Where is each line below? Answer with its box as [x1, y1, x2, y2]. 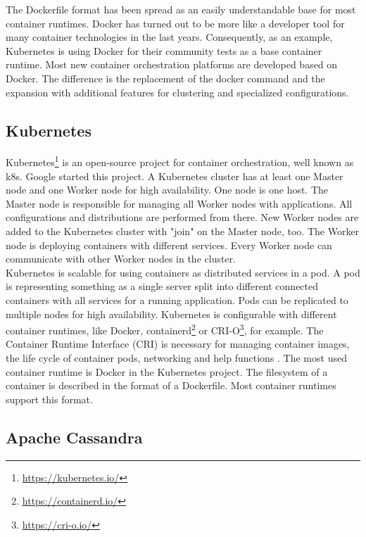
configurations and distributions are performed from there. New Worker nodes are [6, 210, 359, 225]
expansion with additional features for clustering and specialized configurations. [6, 84, 349, 99]
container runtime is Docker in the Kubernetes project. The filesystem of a [6, 364, 328, 379]
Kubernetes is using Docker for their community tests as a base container [6, 43, 322, 58]
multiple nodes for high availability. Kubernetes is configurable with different [6, 306, 337, 321]
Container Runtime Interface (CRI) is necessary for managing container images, [6, 336, 350, 351]
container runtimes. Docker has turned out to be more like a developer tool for [6, 15, 345, 30]
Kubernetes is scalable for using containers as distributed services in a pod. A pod [6, 265, 360, 279]
